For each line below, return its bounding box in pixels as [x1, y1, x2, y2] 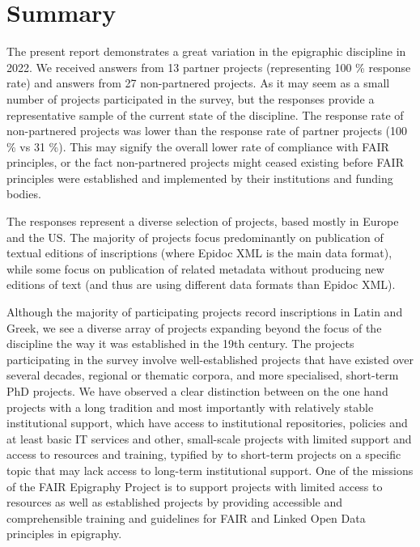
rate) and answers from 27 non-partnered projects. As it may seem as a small [6, 74, 390, 91]
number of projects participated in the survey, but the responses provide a [6, 90, 375, 107]
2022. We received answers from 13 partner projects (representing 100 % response [6, 58, 411, 75]
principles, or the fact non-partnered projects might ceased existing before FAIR [6, 154, 404, 171]
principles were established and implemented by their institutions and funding [6, 169, 393, 186]
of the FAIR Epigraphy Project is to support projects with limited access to [6, 477, 383, 494]
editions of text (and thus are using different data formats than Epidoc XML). [6, 276, 396, 293]
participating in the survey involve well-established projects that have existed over [6, 350, 414, 367]
